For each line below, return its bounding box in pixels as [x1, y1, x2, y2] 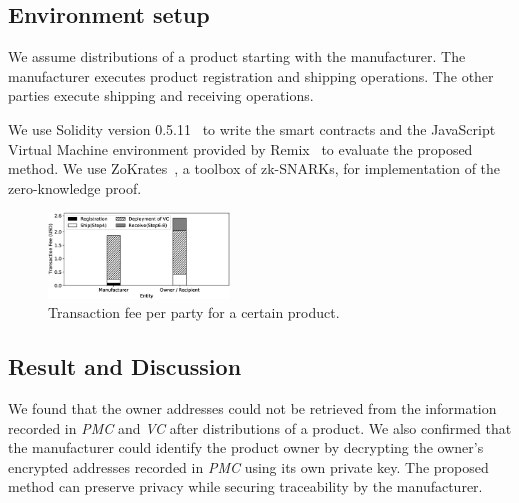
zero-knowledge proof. [8, 177, 142, 198]
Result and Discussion [8, 351, 242, 382]
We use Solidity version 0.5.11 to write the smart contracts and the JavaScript [8, 118, 496, 139]
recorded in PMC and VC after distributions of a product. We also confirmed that [8, 417, 512, 438]
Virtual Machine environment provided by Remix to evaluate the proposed [8, 138, 473, 159]
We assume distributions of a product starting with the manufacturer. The [8, 46, 466, 67]
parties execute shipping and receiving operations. [8, 85, 314, 106]
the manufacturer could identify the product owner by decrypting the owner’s [8, 437, 484, 458]
